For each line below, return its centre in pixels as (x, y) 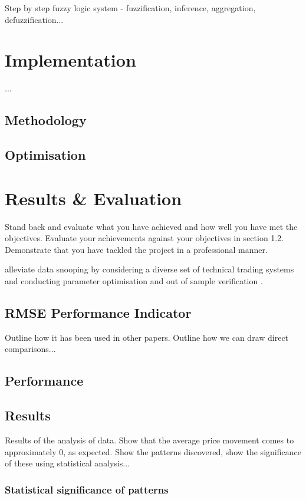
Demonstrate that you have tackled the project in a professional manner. (136, 249)
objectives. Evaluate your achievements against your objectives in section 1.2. (144, 238)
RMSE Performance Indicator (98, 312)
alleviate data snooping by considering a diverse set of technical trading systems (149, 269)
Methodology (46, 120)
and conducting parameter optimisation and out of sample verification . (134, 280)
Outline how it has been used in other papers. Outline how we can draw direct (147, 337)
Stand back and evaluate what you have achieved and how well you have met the (151, 226)
